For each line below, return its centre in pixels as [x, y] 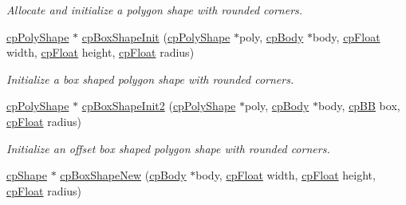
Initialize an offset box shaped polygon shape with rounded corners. [168, 148]
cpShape [27, 175]
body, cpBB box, [359, 106]
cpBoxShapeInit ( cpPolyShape [156, 36]
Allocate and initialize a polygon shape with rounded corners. [155, 10]
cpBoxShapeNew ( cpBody [123, 175]
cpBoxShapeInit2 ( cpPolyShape [159, 106]
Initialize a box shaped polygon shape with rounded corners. [150, 79]
